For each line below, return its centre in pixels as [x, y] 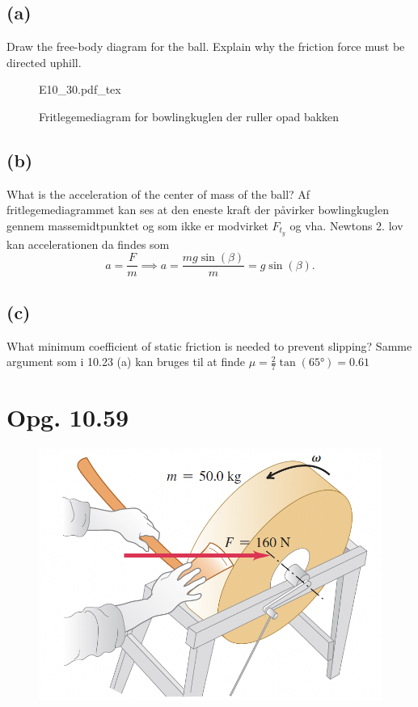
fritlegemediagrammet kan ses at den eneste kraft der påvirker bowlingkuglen [198, 210]
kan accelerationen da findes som [88, 244]
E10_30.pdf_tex [80, 89]
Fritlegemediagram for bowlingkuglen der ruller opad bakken [189, 116]
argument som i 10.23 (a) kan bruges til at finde [126, 362]
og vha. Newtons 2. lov [346, 225]
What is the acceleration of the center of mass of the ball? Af [158, 194]
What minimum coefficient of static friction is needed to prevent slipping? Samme [209, 345]
